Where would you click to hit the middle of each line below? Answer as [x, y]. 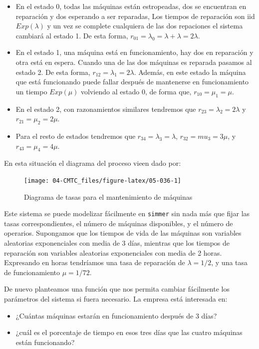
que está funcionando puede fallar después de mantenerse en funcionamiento [132, 82]
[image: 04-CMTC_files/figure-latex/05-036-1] [103, 180]
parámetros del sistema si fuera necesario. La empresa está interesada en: [116, 298]
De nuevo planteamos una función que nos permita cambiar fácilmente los [117, 289]
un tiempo [31, 91]
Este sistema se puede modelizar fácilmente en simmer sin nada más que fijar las [127, 213]
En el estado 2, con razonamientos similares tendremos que [106, 109]
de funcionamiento [32, 272]
